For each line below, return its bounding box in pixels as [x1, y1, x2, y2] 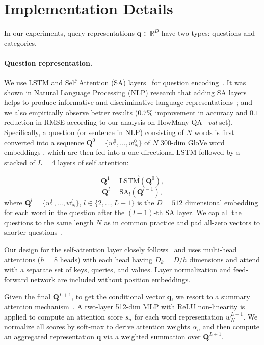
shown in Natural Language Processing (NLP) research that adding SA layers [4, 87, 247, 97]
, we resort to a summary [171, 291, 250, 302]
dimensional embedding [185, 197, 258, 207]
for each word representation [134, 311, 224, 322]
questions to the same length [4, 217, 94, 227]
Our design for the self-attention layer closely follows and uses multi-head [4, 244, 237, 255]
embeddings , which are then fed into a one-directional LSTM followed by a [4, 147, 240, 157]
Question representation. [4, 57, 93, 68]
